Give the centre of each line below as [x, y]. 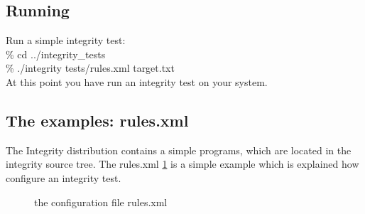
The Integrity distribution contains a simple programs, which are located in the [179, 150]
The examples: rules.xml [97, 120]
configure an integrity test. [64, 177]
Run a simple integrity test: [66, 40]
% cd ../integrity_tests [56, 54]
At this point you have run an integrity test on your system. [137, 81]
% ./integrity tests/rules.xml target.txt [90, 68]
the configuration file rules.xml [101, 202]
